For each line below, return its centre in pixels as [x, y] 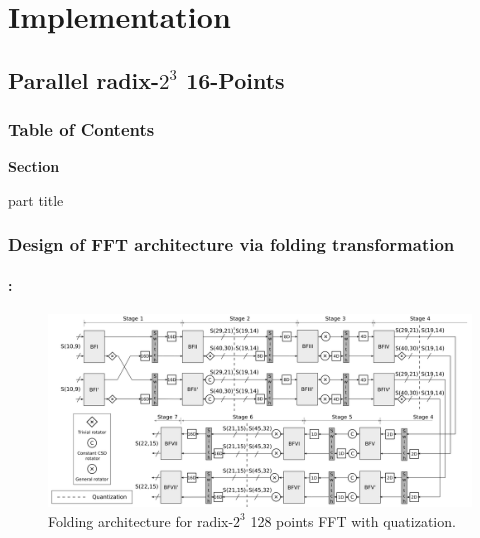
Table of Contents [81, 129]
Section [34, 166]
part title [36, 199]
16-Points [235, 79]
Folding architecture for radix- [141, 520]
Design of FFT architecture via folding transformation [231, 244]
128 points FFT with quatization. [353, 520]
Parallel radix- [84, 79]
